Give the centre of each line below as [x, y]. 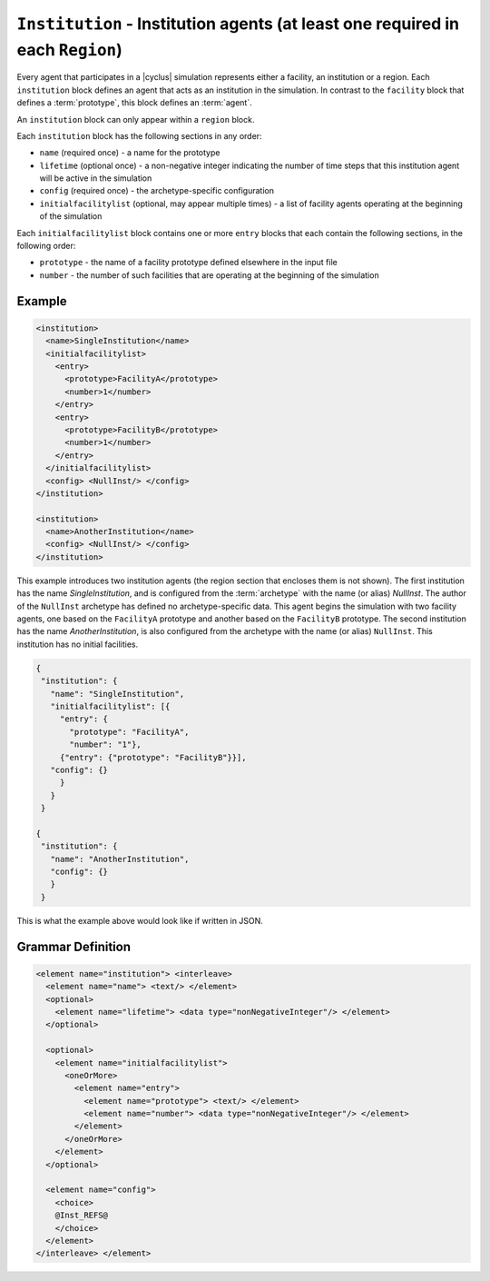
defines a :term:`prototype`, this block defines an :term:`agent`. [135, 103]
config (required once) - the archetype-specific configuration [157, 191]
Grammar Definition [74, 946]
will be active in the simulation [96, 178]
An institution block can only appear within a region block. [136, 119]
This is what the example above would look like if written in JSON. [140, 920]
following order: [46, 246]
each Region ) [69, 50]
